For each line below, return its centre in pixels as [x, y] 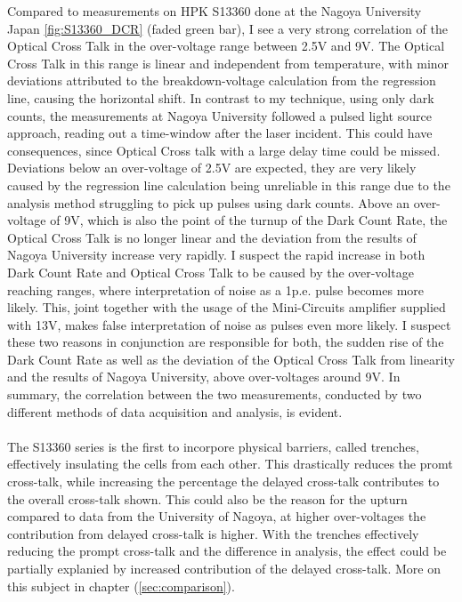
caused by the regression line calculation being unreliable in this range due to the [229, 185]
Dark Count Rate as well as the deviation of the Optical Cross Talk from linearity [231, 359]
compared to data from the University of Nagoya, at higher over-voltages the [217, 516]
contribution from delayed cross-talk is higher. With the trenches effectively [213, 533]
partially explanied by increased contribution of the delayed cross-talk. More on [224, 568]
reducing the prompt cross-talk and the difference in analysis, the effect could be [227, 551]
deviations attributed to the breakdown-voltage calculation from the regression [222, 80]
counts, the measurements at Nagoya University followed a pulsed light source [219, 115]
